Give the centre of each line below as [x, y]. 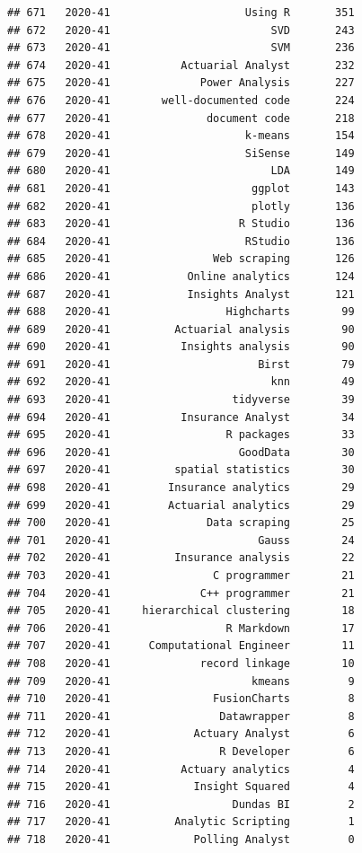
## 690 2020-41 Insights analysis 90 [181, 347]
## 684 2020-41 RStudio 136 [181, 241]
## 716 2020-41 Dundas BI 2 [181, 804]
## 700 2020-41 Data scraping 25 [181, 523]
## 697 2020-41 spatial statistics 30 [181, 470]
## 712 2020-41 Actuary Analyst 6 [181, 734]
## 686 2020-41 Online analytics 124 [181, 276]
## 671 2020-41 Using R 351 [181, 13]
